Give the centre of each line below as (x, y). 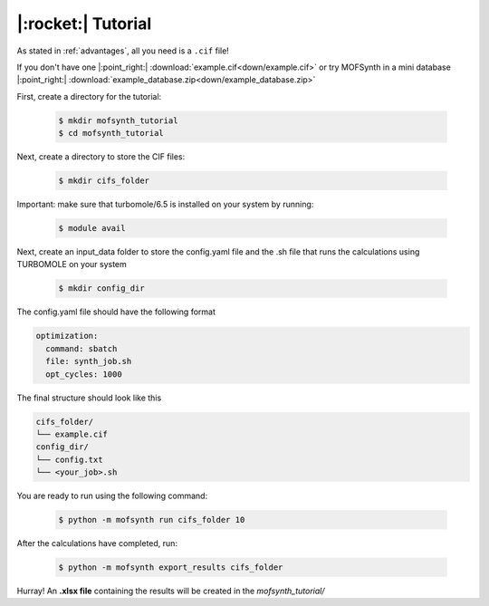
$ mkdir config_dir (101, 289)
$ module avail (92, 228)
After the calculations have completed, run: (97, 543)
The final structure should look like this (89, 398)
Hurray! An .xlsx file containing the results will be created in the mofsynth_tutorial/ (171, 591)
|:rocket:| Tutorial (84, 24)
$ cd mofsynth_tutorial (111, 133)
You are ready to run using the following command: (112, 496)
